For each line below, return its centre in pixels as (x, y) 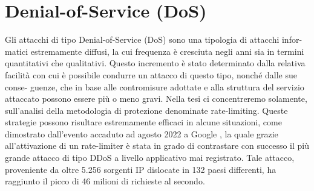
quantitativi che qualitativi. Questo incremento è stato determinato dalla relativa (155, 63)
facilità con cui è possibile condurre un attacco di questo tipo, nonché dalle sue (151, 74)
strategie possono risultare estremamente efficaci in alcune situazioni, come (143, 122)
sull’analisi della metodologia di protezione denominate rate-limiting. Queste (146, 110)
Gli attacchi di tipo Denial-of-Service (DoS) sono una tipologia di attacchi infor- (154, 39)
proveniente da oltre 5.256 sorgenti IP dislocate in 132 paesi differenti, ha (141, 169)
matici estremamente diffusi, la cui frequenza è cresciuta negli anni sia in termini (155, 51)
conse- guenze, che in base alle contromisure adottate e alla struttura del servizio (155, 86)
